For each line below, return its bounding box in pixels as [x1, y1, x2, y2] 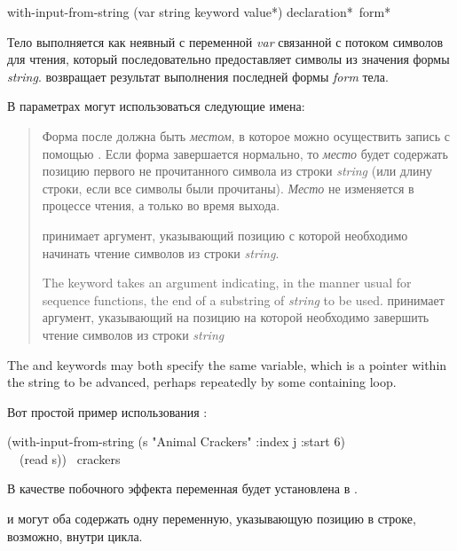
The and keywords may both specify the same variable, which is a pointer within [7, 355, 447, 374]
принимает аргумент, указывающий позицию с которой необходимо [42, 225, 408, 244]
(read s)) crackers [19, 449, 121, 468]
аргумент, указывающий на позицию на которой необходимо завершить [42, 308, 429, 327]
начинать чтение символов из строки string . [42, 243, 280, 262]
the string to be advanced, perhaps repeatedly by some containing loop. [7, 373, 397, 391]
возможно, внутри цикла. [7, 526, 143, 545]
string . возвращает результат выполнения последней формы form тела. [7, 67, 389, 85]
